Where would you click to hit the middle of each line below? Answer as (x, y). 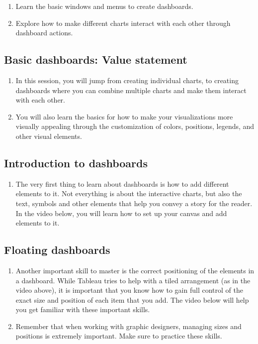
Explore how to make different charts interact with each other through (123, 23)
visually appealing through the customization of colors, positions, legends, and (135, 126)
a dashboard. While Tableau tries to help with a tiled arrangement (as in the (133, 280)
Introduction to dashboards (76, 163)
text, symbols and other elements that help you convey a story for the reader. (134, 203)
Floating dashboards (57, 250)
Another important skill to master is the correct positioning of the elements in (135, 270)
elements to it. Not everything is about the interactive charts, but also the (129, 193)
